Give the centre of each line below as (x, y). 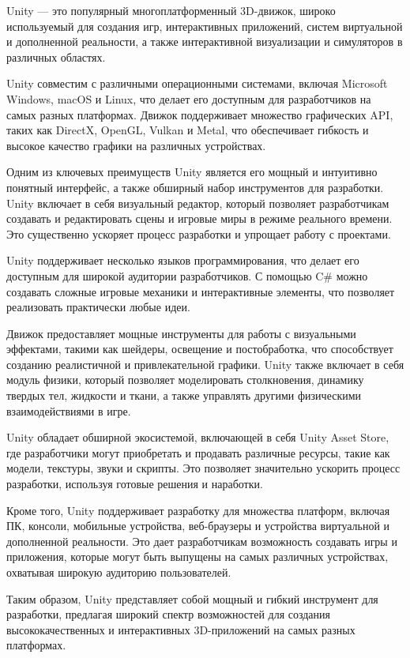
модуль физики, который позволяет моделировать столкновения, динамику (185, 380)
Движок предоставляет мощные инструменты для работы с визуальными (181, 333)
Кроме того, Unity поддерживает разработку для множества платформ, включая (198, 510)
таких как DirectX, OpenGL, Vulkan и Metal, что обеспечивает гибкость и (188, 130)
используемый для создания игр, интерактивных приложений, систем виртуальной (205, 26)
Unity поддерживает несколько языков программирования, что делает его (183, 260)
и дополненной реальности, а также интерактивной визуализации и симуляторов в (205, 41)
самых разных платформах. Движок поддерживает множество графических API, (200, 114)
